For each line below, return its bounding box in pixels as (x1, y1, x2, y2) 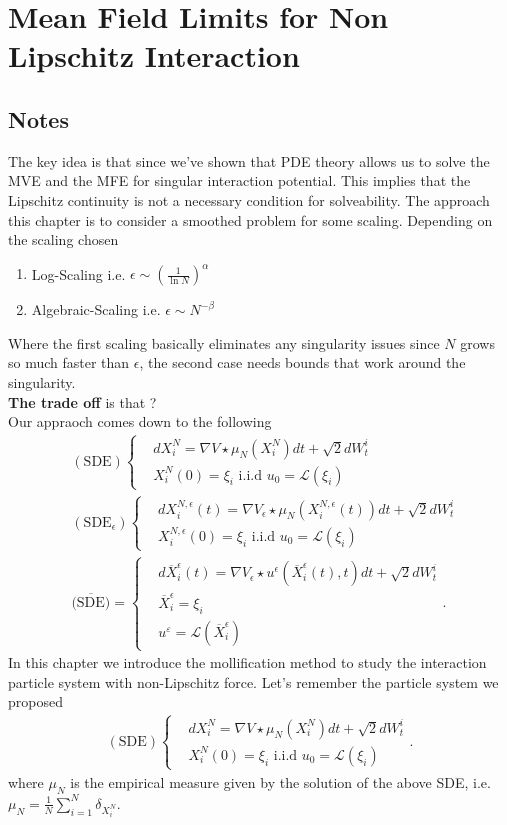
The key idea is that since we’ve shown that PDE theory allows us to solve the (8, 150, 490, 171)
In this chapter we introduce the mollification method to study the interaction (8, 652, 487, 673)
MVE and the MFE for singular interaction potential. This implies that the (8, 170, 471, 191)
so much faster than (8, 352, 130, 373)
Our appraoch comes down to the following (8, 411, 272, 432)
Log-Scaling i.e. (31, 263, 126, 284)
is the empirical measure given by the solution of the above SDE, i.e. (70, 772, 491, 792)
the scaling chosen (8, 229, 119, 250)
